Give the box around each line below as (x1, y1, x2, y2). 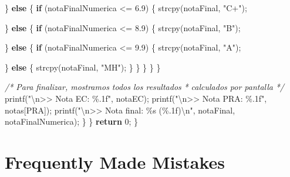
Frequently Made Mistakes (5, 149, 225, 173)
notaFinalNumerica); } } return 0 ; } (5, 115, 139, 128)
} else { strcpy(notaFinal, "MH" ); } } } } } (5, 61, 161, 73)
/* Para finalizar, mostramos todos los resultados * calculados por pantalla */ (5, 81, 284, 93)
